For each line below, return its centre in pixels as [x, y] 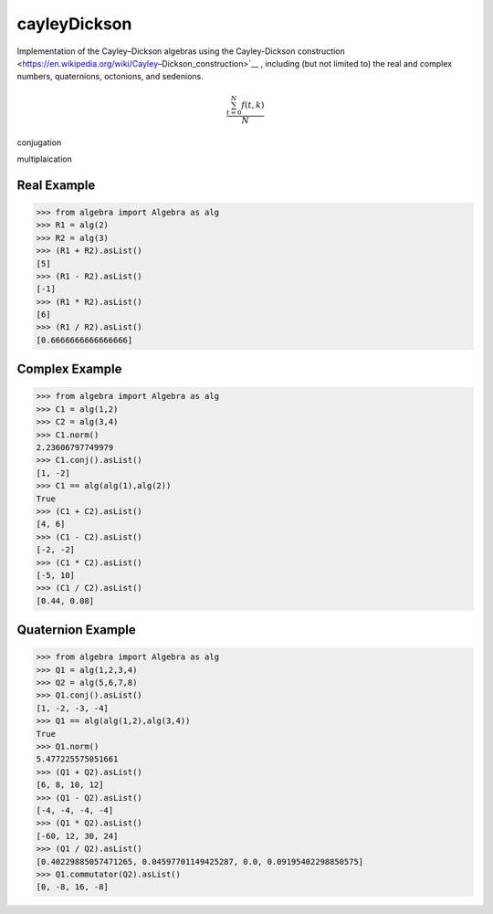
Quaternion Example [76, 630]
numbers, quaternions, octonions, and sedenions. [110, 77]
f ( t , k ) [253, 105]
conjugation [39, 142]
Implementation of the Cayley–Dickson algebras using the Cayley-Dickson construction [181, 51]
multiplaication [44, 159]
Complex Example [69, 369]
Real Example [56, 185]
